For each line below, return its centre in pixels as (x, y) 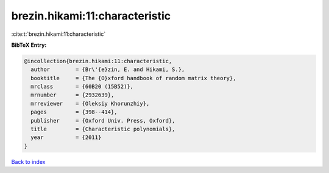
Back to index (28, 161)
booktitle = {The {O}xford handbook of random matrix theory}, (133, 78)
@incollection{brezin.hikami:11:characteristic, (98, 61)
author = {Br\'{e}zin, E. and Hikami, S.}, (108, 70)
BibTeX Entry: (29, 45)
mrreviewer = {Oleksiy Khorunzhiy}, (90, 103)
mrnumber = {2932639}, (73, 95)
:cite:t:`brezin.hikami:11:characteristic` (58, 34)
